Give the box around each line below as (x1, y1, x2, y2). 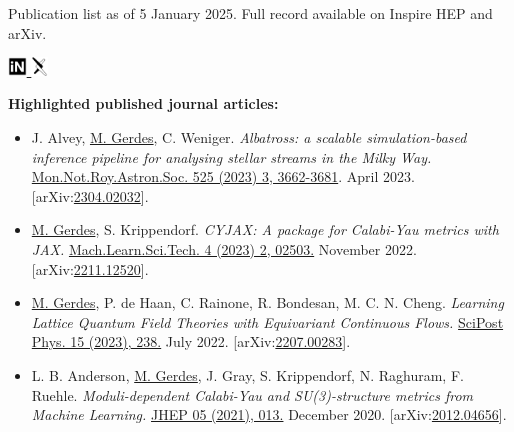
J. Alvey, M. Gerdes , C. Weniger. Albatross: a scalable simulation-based (31, 127, 467, 148)
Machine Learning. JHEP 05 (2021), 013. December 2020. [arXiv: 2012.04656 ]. (31, 404, 507, 425)
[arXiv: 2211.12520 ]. (31, 258, 149, 279)
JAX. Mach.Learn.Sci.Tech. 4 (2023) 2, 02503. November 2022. (31, 239, 417, 259)
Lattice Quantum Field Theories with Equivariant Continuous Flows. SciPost (31, 311, 504, 332)
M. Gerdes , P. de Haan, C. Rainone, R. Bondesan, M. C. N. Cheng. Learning (31, 292, 504, 313)
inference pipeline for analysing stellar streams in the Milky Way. (31, 146, 432, 167)
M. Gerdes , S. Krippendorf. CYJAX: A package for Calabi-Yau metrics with (31, 219, 499, 240)
